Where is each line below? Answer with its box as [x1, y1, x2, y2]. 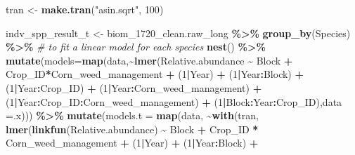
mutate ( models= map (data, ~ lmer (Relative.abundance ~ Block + [6, 53, 293, 67]
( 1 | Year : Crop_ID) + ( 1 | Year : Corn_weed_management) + [6, 80, 262, 95]
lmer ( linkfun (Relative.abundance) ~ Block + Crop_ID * [6, 121, 259, 136]
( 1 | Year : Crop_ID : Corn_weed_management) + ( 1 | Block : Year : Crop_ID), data [6, 94, 342, 109]
